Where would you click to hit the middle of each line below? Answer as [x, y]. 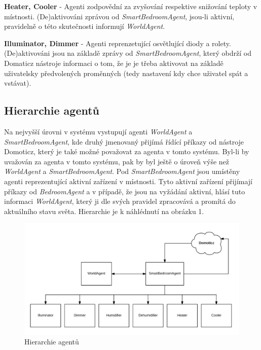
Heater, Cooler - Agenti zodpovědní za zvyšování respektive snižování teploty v [131, 6]
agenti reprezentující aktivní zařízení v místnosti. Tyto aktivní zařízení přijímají [128, 181]
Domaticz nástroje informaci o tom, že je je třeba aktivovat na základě [114, 63]
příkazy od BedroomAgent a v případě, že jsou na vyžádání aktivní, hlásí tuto [125, 191]
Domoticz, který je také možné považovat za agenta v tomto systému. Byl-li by [127, 151]
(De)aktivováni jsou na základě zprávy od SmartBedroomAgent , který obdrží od [128, 53]
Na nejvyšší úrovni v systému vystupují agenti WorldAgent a [98, 131]
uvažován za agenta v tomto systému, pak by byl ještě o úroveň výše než [117, 161]
